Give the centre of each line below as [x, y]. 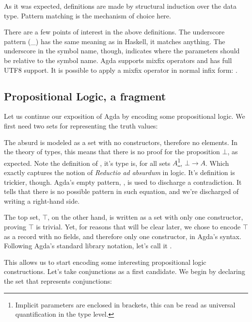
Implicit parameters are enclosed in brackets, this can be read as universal [125, 304]
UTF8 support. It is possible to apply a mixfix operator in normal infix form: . [121, 70]
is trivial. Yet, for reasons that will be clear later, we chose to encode [138, 226]
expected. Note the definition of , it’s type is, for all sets [87, 163]
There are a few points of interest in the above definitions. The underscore [114, 32]
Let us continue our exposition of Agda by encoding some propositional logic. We [125, 116]
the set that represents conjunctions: [58, 281]
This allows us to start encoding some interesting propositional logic [105, 262]
